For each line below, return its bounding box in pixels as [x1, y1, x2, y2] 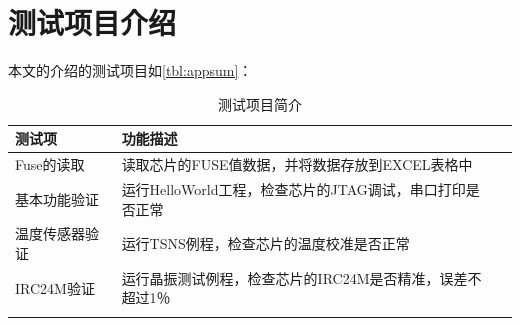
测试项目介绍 [8, 2, 177, 43]
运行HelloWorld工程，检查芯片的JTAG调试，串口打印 [121, 179, 466, 199]
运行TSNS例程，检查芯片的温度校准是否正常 [121, 233, 410, 254]
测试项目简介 [218, 93, 302, 114]
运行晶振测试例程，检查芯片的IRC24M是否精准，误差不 [121, 267, 482, 288]
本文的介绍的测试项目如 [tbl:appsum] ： [8, 60, 253, 81]
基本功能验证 [15, 188, 99, 209]
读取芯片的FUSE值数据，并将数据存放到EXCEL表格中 [121, 154, 473, 175]
